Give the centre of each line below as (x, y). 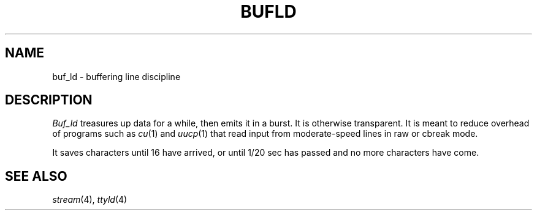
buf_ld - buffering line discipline (116, 76)
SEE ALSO (36, 176)
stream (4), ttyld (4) (90, 200)
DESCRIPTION (49, 100)
